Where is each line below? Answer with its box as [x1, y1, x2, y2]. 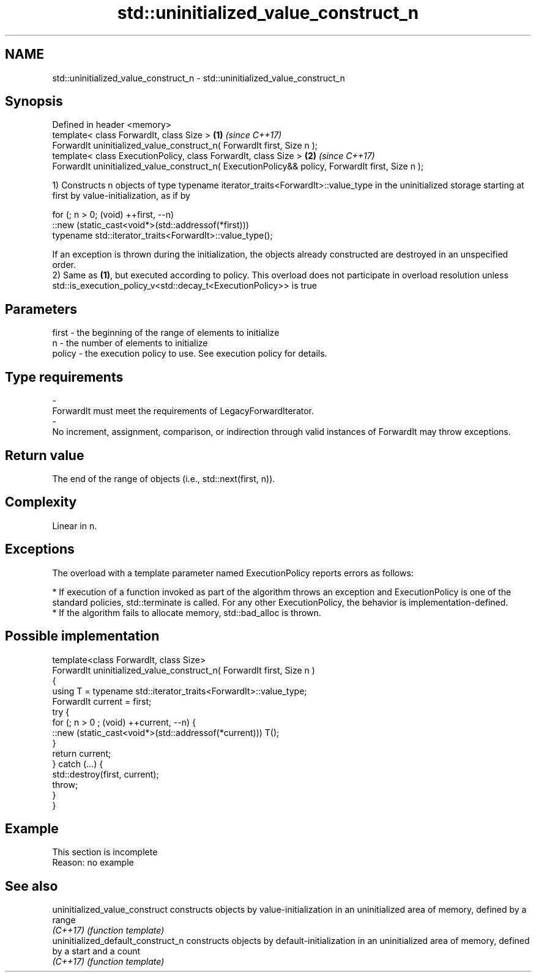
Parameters [5, 301, 77, 317]
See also [5, 878, 58, 894]
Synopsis [5, 94, 63, 110]
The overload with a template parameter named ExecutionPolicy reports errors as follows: [52, 567, 414, 578]
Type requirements [5, 369, 124, 385]
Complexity [5, 494, 77, 510]
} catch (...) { [52, 758, 103, 769]
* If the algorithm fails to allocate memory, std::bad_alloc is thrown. [52, 607, 321, 618]
